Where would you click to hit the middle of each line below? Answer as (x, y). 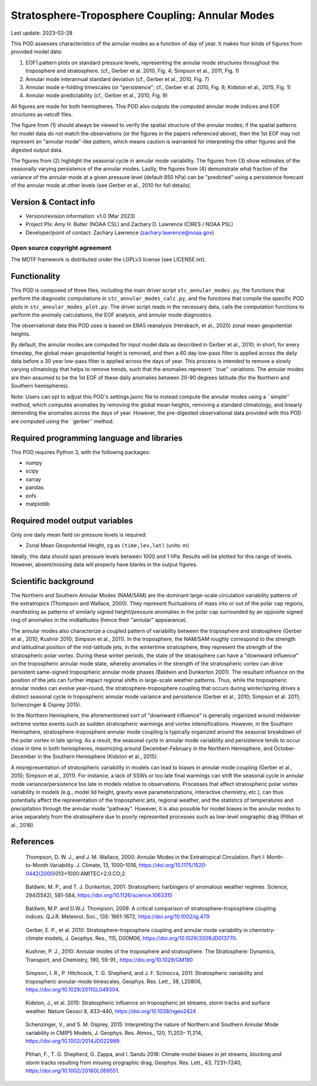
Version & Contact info (53, 202)
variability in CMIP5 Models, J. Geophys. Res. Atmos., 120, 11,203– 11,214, (114, 1033)
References (32, 842)
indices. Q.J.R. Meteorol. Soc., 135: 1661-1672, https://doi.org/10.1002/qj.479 (117, 917)
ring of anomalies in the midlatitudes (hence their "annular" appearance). (99, 620)
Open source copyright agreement (61, 248)
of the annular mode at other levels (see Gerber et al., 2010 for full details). (101, 186)
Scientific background (52, 581)
